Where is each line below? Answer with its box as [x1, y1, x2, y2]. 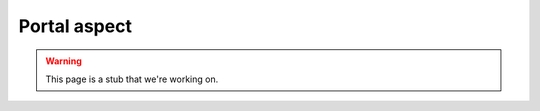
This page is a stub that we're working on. [45, 73, 219, 85]
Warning [45, 55, 82, 67]
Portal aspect [18, 15, 132, 37]
